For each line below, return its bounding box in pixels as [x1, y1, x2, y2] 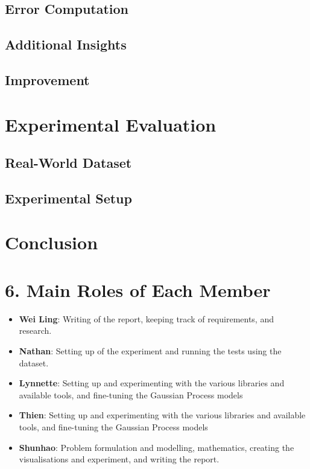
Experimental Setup [5, 188, 132, 207]
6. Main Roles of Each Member [5, 277, 271, 302]
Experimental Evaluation [5, 112, 217, 136]
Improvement [5, 70, 90, 89]
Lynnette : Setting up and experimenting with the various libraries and [19, 377, 285, 389]
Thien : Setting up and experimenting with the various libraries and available [19, 409, 306, 421]
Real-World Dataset [5, 153, 132, 172]
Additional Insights [5, 35, 127, 54]
